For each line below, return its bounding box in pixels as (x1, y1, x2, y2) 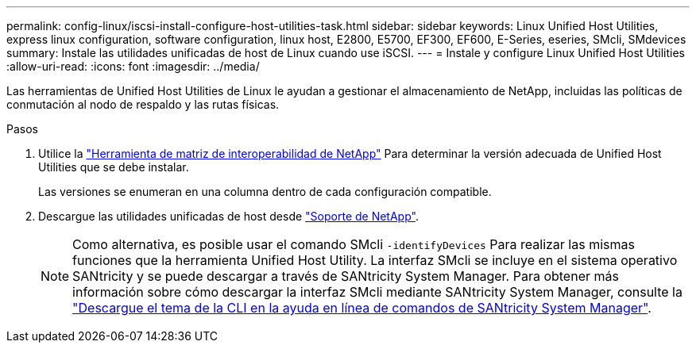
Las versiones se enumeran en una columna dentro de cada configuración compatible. (38, 185, 492, 198)
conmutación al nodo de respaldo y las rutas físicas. (6, 98, 280, 111)
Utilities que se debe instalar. (38, 160, 189, 174)
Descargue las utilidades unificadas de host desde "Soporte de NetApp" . (38, 209, 419, 223)
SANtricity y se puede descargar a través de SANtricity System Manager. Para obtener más (72, 268, 619, 284)
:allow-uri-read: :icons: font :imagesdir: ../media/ (6, 59, 260, 73)
